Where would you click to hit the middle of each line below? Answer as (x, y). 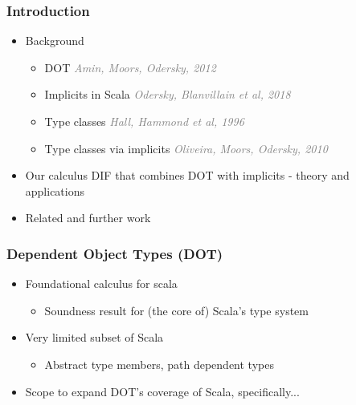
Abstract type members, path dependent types (159, 364)
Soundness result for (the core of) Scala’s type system (176, 310)
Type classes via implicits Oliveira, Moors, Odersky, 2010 (186, 148)
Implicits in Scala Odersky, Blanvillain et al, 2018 (168, 94)
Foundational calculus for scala (101, 283)
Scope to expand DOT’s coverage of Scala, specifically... (162, 391)
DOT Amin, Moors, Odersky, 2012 (130, 67)
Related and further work (88, 218)
